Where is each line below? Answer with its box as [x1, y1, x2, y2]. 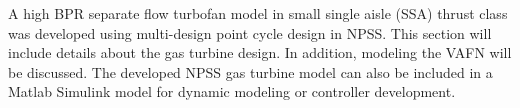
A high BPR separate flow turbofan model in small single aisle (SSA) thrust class [8, 3, 508, 23]
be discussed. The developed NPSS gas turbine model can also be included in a [8, 61, 493, 82]
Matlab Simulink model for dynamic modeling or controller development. [8, 81, 456, 102]
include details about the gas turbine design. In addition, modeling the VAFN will [8, 42, 512, 63]
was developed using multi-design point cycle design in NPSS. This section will [8, 22, 492, 43]
